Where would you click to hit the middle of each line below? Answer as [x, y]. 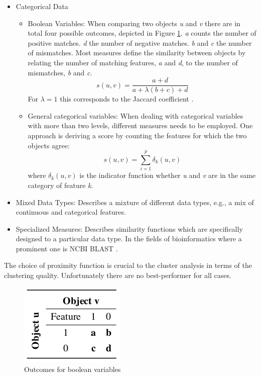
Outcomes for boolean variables [73, 369]
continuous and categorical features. [71, 212]
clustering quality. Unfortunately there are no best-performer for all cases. [118, 275]
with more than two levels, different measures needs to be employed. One [140, 125]
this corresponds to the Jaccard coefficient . [127, 99]
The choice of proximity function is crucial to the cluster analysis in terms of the [128, 265]
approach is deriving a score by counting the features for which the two [137, 135]
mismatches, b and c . [60, 72]
